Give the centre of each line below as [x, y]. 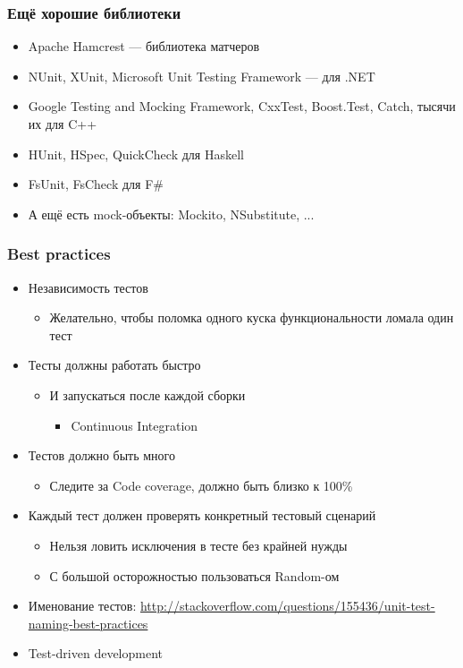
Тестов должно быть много [101, 455]
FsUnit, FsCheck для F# [96, 184]
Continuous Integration [135, 425]
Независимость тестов [88, 287]
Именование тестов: [82, 606]
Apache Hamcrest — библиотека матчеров [144, 46]
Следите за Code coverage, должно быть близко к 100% [201, 485]
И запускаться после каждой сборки [147, 394]
